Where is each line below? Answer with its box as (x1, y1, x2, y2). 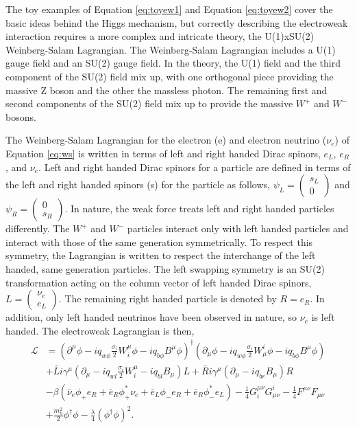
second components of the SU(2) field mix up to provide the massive (5, 96, 293, 111)
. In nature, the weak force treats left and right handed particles (64, 201, 334, 216)
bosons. (5, 109, 36, 124)
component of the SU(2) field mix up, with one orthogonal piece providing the (5, 69, 334, 83)
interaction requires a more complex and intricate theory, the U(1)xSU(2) (5, 29, 315, 43)
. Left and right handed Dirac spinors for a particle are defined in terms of (38, 159, 351, 174)
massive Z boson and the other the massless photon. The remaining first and (5, 82, 328, 97)
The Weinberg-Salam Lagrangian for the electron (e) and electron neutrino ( (5, 133, 327, 147)
